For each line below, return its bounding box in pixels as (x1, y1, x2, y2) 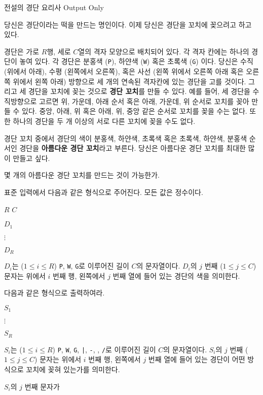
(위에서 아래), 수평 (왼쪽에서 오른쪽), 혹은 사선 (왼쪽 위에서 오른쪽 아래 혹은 (4, 66, 244, 77)
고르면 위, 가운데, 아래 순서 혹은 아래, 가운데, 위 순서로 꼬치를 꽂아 (39, 95, 249, 106)
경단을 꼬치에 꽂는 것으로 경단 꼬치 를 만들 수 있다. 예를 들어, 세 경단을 (28, 86, 250, 96)
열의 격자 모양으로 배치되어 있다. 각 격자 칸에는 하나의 (78, 46, 249, 56)
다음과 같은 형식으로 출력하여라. (4, 287, 105, 298)
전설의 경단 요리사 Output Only (4, 2, 104, 12)
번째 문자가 (24, 381, 60, 391)
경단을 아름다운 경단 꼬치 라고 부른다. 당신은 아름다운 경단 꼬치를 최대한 (19, 143, 246, 153)
